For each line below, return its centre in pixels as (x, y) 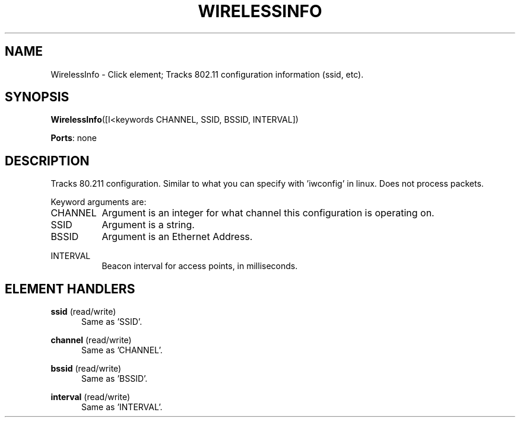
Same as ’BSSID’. (115, 379)
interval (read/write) (91, 397)
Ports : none (74, 138)
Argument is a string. (148, 225)
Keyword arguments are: (99, 202)
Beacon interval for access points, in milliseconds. (200, 266)
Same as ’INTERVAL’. (122, 407)
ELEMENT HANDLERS (70, 289)
